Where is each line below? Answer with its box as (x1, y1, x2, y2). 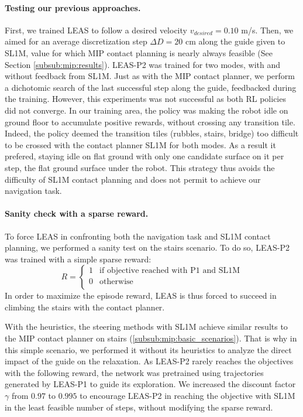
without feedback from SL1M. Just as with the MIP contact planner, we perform (5, 70, 295, 82)
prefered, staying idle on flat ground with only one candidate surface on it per (5, 150, 284, 162)
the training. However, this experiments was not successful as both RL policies (5, 93, 286, 105)
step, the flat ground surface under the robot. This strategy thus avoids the (5, 161, 275, 173)
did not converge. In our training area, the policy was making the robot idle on (5, 104, 288, 116)
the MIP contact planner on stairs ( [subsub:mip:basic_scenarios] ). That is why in (5, 332, 297, 344)
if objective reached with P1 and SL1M (99, 266, 240, 275)
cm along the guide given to (185, 35, 285, 47)
